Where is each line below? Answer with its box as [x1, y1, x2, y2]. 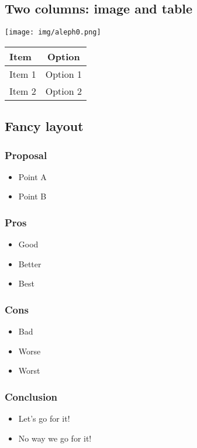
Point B [18, 190, 47, 202]
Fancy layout [5, 117, 84, 135]
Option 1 [45, 67, 82, 81]
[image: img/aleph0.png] [5, 28, 101, 37]
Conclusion [5, 389, 57, 404]
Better [18, 257, 42, 270]
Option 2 [45, 84, 82, 98]
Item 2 [9, 84, 36, 98]
